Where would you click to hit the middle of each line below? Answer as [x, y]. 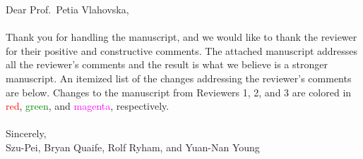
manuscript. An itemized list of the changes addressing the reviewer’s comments [179, 78]
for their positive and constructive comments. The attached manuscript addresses [182, 50]
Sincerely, [26, 133]
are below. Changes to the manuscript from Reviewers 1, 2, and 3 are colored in [179, 92]
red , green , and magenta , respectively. [88, 106]
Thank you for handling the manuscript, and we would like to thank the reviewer [181, 37]
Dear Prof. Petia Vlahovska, [67, 9]
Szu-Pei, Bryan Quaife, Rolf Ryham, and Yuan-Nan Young [133, 147]
